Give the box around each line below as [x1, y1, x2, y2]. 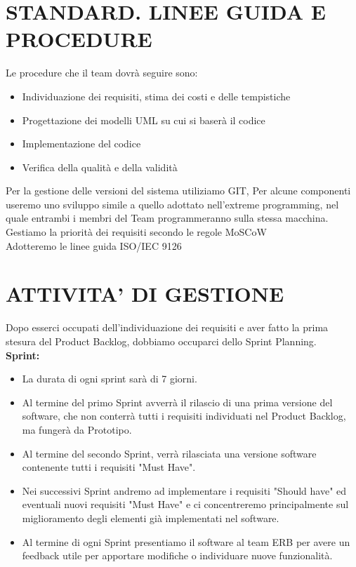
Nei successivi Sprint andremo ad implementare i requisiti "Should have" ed [22, 483, 347, 498]
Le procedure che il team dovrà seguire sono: [6, 65, 198, 80]
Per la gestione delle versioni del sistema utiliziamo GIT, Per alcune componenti [6, 183, 351, 198]
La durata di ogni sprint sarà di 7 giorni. [22, 371, 197, 386]
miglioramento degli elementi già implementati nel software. [22, 510, 279, 525]
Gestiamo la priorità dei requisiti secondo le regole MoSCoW [6, 225, 267, 239]
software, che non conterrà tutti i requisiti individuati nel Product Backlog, [22, 408, 346, 423]
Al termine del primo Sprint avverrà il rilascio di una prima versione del [22, 394, 333, 409]
